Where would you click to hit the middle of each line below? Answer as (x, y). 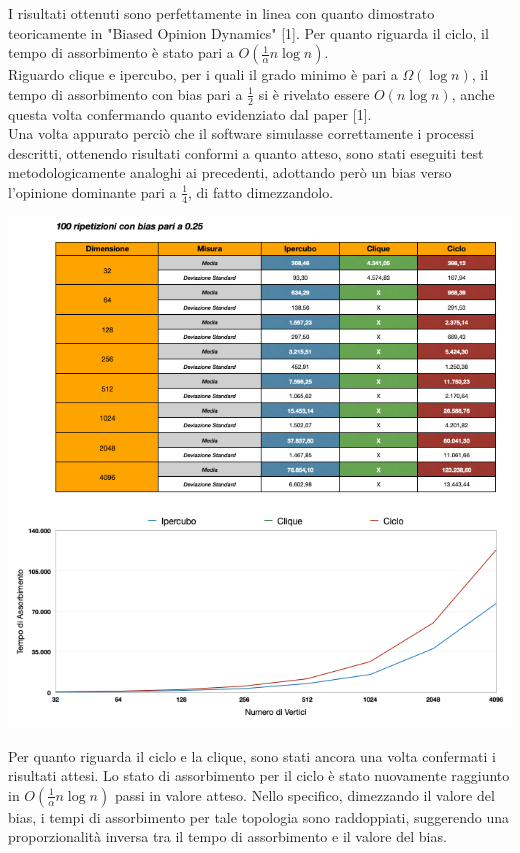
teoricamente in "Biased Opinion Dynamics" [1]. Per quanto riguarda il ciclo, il (248, 32)
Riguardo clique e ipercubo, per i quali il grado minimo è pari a (203, 74)
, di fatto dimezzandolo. (261, 191)
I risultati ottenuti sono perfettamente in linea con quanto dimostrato (221, 13)
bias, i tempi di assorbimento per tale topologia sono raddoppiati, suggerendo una (259, 816)
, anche (473, 93)
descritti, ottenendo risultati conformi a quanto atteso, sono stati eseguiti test (246, 152)
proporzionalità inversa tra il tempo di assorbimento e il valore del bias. (227, 836)
